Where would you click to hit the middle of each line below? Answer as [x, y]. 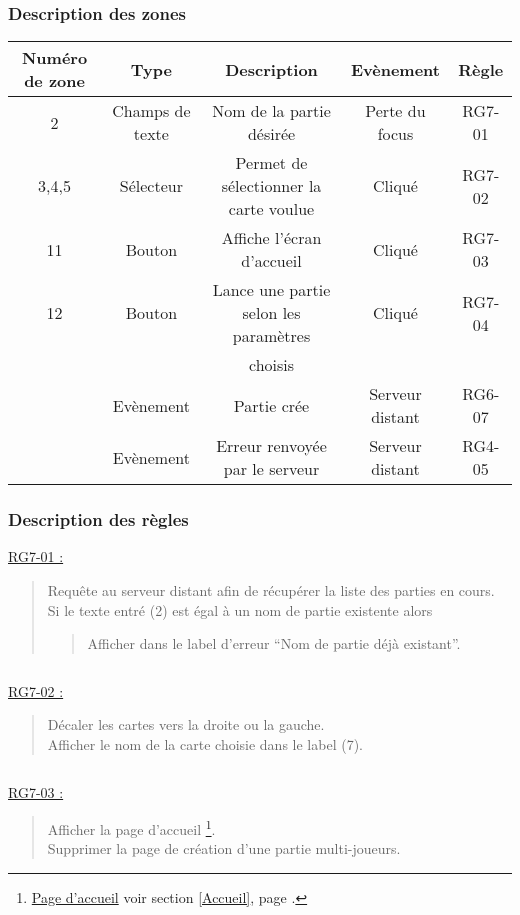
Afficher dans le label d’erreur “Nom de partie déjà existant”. [274, 643]
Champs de [151, 111]
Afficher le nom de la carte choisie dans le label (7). [205, 744]
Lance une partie [271, 290]
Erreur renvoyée [271, 446]
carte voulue [271, 209]
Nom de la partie [271, 111]
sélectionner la [271, 186]
